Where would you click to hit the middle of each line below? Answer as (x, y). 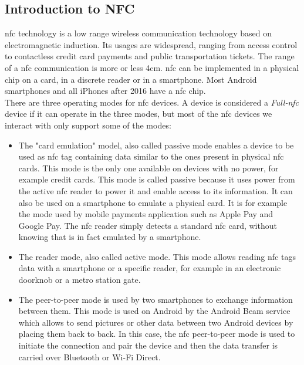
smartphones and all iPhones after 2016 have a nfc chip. (105, 91)
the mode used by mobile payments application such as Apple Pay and (146, 214)
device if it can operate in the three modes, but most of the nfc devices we (139, 114)
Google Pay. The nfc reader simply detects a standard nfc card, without (148, 225)
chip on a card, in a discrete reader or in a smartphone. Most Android (131, 79)
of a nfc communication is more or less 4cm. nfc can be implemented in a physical (152, 67)
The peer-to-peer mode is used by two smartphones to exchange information (156, 299)
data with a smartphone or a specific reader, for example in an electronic (150, 268)
